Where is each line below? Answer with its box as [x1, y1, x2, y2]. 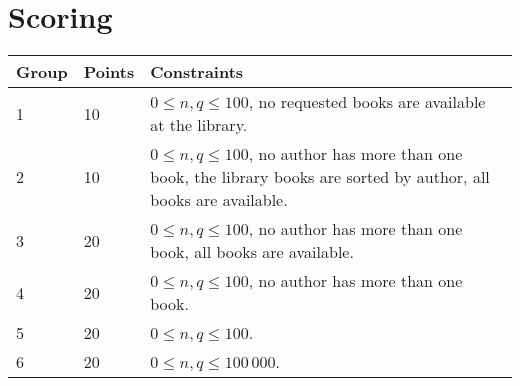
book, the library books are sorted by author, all [150, 165, 490, 189]
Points [83, 60, 135, 84]
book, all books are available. [150, 240, 354, 264]
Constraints [150, 60, 244, 84]
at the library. [150, 113, 248, 137]
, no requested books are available [248, 90, 486, 114]
